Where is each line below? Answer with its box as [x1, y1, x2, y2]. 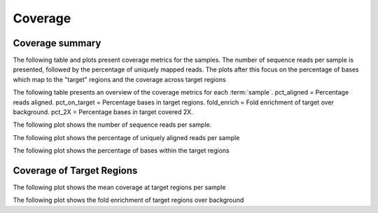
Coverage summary [13, 37, 101, 49]
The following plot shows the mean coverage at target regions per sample [13, 183, 226, 192]
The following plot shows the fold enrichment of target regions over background [13, 196, 244, 205]
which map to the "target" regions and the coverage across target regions [13, 75, 227, 83]
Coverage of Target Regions [13, 165, 138, 177]
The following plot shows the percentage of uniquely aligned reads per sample [13, 133, 240, 142]
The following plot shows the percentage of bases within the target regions [13, 146, 230, 155]
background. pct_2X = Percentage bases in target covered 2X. [13, 108, 194, 116]
